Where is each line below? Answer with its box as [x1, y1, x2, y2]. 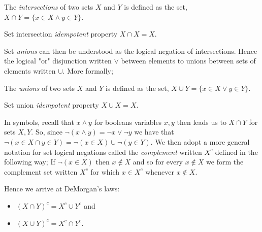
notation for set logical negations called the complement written [4, 146, 202, 157]
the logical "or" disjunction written [4, 55, 112, 66]
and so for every [133, 156, 183, 167]
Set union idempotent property [4, 100, 99, 110]
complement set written [4, 166, 78, 177]
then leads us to [177, 116, 226, 127]
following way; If [4, 156, 55, 167]
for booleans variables [94, 116, 162, 127]
